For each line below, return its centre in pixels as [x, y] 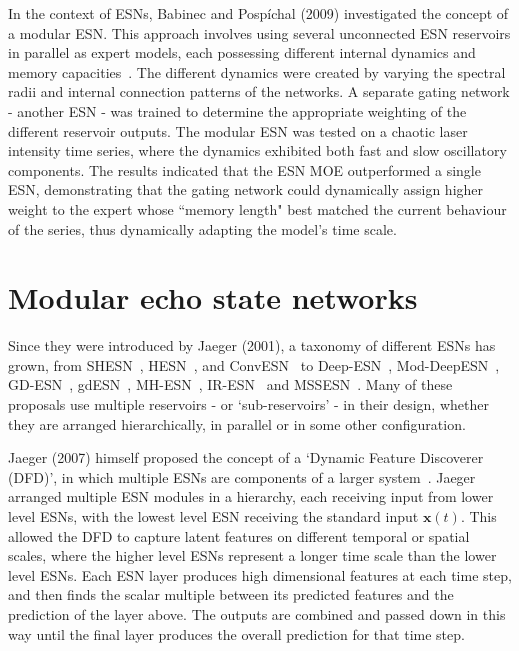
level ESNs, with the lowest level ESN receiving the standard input [213, 516]
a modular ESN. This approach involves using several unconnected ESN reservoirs [259, 32]
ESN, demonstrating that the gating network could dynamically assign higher [246, 189]
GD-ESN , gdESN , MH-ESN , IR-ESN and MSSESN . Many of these [230, 384]
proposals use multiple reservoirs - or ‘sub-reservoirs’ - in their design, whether [248, 404]
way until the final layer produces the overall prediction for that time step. [236, 633]
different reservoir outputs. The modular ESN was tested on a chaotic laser [238, 130]
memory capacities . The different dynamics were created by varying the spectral [257, 71]
